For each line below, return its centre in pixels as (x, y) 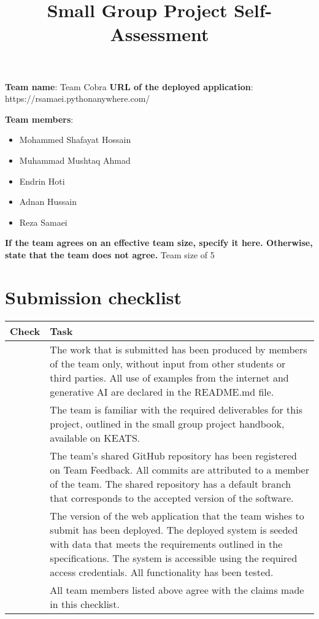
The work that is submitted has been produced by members (179, 349)
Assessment (159, 34)
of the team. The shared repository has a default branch (171, 483)
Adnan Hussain (48, 202)
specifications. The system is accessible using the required (174, 558)
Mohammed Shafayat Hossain (75, 140)
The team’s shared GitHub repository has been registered (173, 455)
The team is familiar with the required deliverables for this (176, 409)
